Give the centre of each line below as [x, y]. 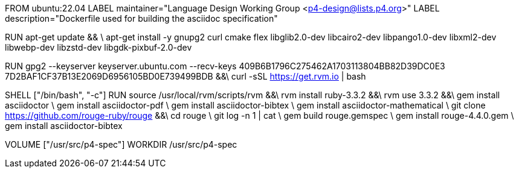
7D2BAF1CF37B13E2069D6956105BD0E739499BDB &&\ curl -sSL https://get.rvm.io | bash [185, 76]
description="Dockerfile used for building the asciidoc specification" [141, 18]
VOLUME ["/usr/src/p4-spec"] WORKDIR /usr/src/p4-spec [121, 144]
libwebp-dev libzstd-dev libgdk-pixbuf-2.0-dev [98, 47]
